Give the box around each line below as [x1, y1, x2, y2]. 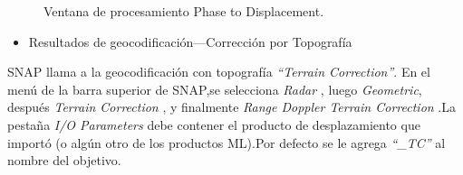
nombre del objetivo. [7, 151, 121, 170]
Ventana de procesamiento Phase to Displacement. [43, 2, 324, 20]
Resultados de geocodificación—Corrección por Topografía [28, 32, 352, 51]
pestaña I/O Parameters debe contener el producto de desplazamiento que [7, 115, 420, 134]
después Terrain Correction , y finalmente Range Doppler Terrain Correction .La [7, 97, 456, 116]
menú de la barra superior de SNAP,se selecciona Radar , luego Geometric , [7, 79, 422, 98]
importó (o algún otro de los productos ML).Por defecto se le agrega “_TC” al [7, 133, 446, 152]
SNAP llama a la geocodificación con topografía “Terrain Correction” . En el [7, 62, 430, 81]
